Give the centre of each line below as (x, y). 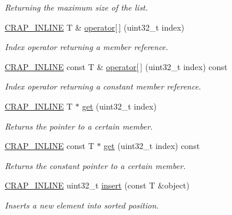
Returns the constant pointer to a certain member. (95, 165)
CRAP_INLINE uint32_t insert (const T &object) (97, 185)
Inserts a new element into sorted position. (82, 205)
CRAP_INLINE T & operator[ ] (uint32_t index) (95, 27)
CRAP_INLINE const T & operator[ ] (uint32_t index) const (116, 66)
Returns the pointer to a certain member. (79, 126)
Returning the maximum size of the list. (77, 7)
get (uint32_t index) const (152, 146)
